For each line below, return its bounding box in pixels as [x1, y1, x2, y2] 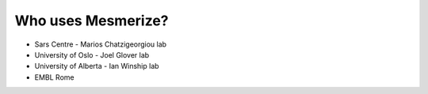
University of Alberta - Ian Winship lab [34, 62, 159, 71]
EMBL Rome [34, 72, 75, 82]
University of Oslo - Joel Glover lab [34, 50, 150, 59]
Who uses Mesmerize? [14, 12, 170, 29]
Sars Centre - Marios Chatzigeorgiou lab [34, 39, 166, 49]
